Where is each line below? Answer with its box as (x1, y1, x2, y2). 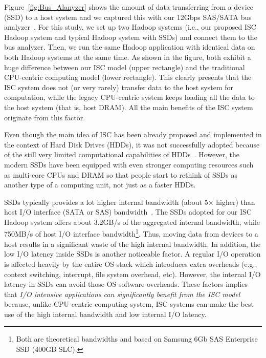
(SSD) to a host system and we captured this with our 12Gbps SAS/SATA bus (4, 11, 252, 22)
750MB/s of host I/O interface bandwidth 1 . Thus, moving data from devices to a (4, 227, 258, 239)
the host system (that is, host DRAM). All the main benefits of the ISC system (4, 101, 253, 112)
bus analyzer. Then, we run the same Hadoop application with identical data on (4, 41, 255, 52)
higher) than (216, 196, 255, 207)
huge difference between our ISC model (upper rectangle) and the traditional (4, 61, 245, 72)
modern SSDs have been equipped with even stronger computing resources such (4, 159, 254, 170)
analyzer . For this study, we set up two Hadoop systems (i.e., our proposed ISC (4, 22, 256, 32)
